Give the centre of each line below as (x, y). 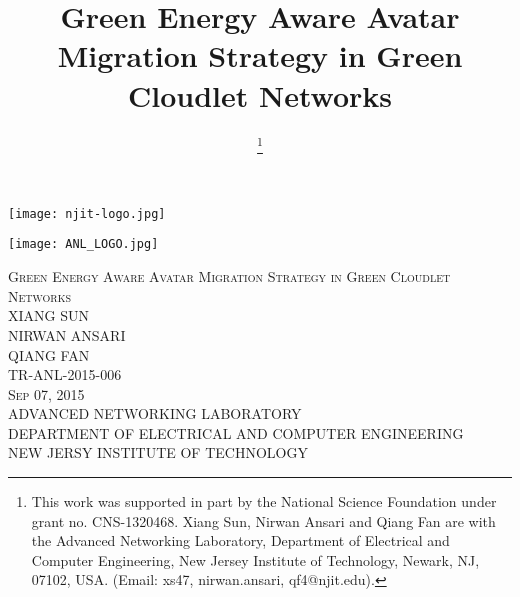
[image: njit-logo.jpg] (87, 213)
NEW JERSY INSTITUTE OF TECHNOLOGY (158, 452)
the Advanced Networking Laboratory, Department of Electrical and (240, 540)
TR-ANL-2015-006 (65, 374)
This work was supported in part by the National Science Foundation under (264, 501)
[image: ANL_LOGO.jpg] (83, 244)
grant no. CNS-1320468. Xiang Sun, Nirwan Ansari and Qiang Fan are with (263, 520)
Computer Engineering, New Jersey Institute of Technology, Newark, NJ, (255, 559)
